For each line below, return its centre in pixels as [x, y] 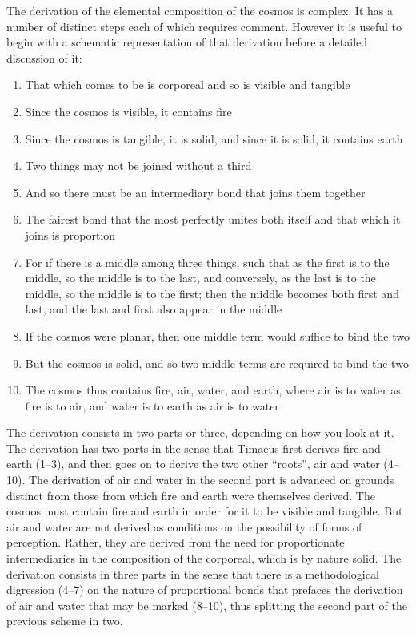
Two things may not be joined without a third [138, 166]
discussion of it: [44, 57]
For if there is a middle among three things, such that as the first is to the [207, 262]
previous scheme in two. [65, 621]
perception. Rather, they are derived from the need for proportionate [176, 542]
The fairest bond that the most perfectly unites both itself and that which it [213, 219]
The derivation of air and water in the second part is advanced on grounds [211, 480]
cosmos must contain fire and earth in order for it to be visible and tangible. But [205, 511]
